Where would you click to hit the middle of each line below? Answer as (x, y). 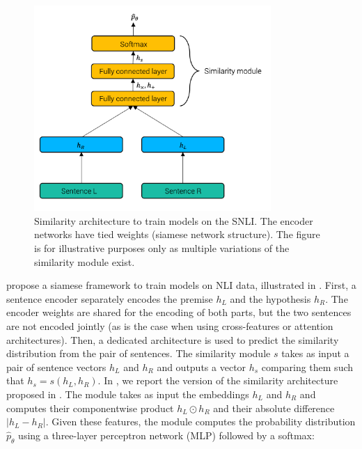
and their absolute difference (274, 408)
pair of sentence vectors (56, 367)
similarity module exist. (85, 261)
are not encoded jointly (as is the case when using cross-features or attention (170, 326)
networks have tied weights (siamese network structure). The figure (177, 234)
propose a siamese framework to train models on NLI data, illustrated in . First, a (181, 285)
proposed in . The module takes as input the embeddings (128, 394)
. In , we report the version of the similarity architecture (218, 380)
